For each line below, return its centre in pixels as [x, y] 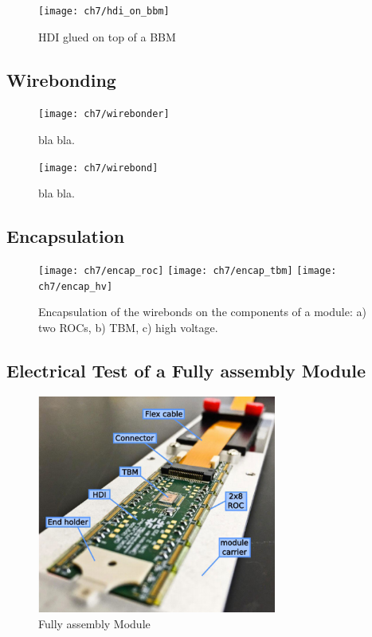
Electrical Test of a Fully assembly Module [186, 371]
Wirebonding [61, 79]
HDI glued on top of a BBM [107, 36]
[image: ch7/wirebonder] [104, 114]
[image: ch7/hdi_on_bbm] [104, 11]
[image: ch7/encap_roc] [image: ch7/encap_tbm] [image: [188, 271]
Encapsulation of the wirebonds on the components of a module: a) [202, 312]
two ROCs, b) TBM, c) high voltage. [128, 328]
